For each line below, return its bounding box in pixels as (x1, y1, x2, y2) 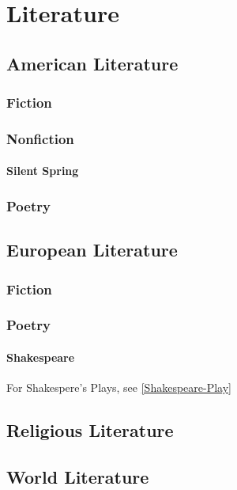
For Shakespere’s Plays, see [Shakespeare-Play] (6, 379, 231, 396)
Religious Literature (6, 418, 174, 443)
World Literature (6, 464, 149, 488)
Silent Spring (6, 162, 79, 179)
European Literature (6, 237, 178, 262)
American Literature (6, 51, 179, 75)
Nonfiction (6, 128, 74, 148)
